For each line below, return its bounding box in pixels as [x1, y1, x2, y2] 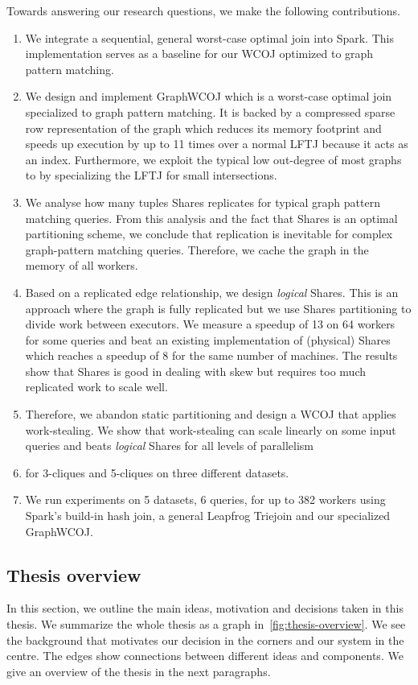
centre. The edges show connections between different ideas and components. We [6, 647, 404, 664]
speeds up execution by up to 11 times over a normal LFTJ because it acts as [25, 135, 408, 152]
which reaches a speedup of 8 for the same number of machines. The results [25, 347, 398, 364]
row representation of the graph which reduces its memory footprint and [25, 119, 382, 136]
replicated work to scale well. [25, 378, 168, 395]
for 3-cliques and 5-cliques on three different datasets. [25, 464, 289, 481]
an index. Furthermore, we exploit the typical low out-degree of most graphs [25, 151, 402, 167]
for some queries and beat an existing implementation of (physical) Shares [25, 331, 391, 348]
